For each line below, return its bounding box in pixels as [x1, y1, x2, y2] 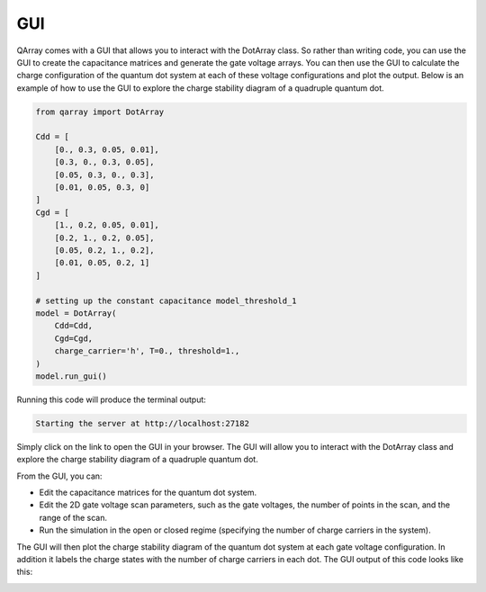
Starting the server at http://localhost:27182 [35, 418, 249, 428]
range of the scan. [39, 512, 108, 523]
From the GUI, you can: [16, 471, 103, 481]
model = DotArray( [35, 308, 117, 318]
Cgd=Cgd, [54, 333, 94, 344]
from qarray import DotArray [35, 106, 165, 117]
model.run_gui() [35, 371, 108, 381]
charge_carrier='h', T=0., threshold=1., [54, 346, 240, 356]
